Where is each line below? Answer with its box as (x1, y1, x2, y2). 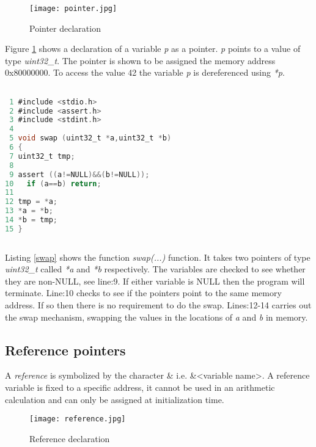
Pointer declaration (29, 21, 101, 34)
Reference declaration (29, 432, 110, 445)
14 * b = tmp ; (5, 216, 57, 225)
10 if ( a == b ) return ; (5, 179, 101, 188)
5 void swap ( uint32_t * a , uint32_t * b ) (9, 134, 172, 143)
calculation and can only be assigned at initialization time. (5, 393, 224, 405)
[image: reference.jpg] (29, 415, 126, 424)
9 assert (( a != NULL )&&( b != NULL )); (9, 170, 150, 179)
